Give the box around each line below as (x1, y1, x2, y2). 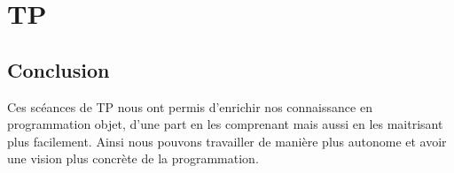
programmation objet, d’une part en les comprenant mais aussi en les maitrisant (7, 115, 443, 133)
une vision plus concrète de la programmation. (7, 149, 259, 168)
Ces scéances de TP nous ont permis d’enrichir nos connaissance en (7, 97, 372, 116)
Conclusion (7, 56, 110, 83)
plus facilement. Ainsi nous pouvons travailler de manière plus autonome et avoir (7, 132, 447, 150)
